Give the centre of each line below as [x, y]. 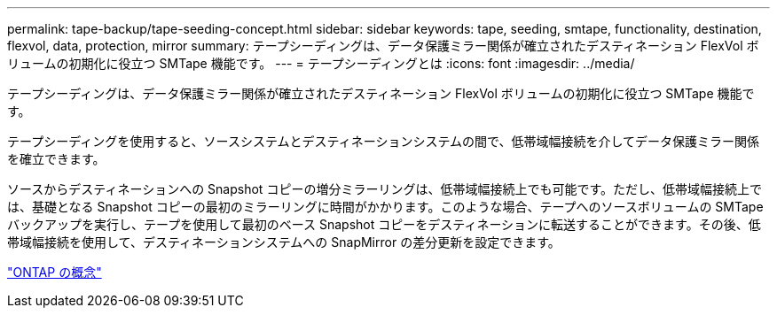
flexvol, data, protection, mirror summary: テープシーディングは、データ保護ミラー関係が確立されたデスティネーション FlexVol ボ [383, 46]
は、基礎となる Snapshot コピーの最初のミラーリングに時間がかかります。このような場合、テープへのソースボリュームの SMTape [385, 207]
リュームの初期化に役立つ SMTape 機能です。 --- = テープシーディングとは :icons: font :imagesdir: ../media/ [321, 63]
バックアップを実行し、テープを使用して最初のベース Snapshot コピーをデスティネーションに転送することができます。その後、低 [384, 224]
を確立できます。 [56, 159]
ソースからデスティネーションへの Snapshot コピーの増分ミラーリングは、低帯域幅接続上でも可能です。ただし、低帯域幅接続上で [385, 189]
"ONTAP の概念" [55, 272]
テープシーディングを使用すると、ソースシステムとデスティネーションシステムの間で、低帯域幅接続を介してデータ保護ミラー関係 [383, 141]
